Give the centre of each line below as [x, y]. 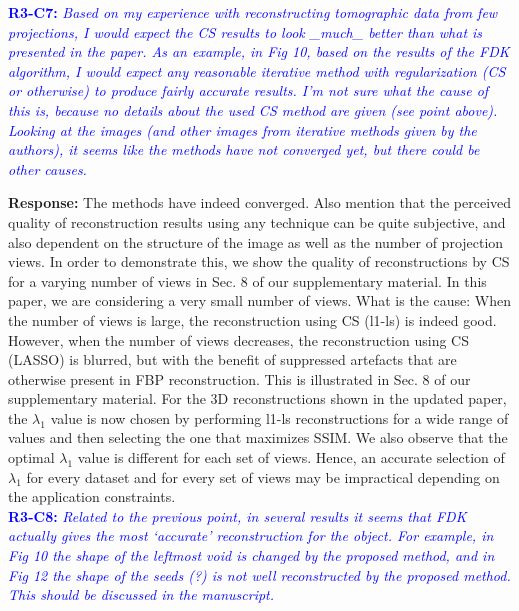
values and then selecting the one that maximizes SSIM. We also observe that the [258, 437]
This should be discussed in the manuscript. [141, 594]
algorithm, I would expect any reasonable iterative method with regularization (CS [257, 70]
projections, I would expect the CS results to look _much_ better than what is [245, 31]
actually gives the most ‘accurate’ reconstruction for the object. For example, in [251, 535]
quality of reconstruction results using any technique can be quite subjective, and [257, 221]
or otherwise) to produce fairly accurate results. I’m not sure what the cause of [248, 90]
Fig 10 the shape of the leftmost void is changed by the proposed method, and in [251, 555]
